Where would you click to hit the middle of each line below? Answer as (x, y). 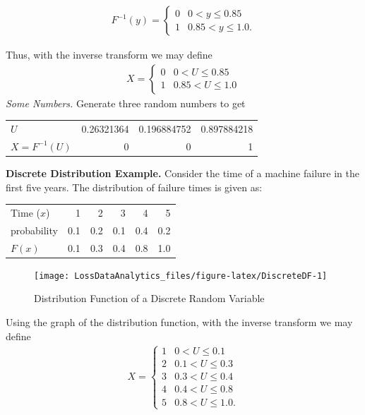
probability (34, 230)
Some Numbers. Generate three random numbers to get (126, 103)
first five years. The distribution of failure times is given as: (134, 187)
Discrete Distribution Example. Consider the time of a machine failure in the (182, 173)
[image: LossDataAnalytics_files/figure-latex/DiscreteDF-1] (181, 276)
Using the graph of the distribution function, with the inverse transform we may (179, 321)
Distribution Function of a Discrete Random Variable (149, 298)
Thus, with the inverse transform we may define (109, 55)
